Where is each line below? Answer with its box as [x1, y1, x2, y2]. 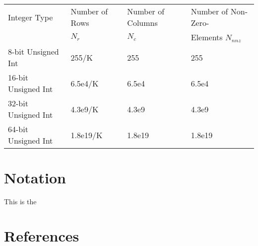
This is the [4, 196, 37, 207]
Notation [4, 167, 66, 188]
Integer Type [8, 11, 53, 23]
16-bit [8, 72, 28, 83]
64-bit [8, 123, 28, 135]
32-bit [8, 97, 28, 109]
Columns [127, 17, 158, 28]
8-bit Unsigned [8, 46, 59, 57]
